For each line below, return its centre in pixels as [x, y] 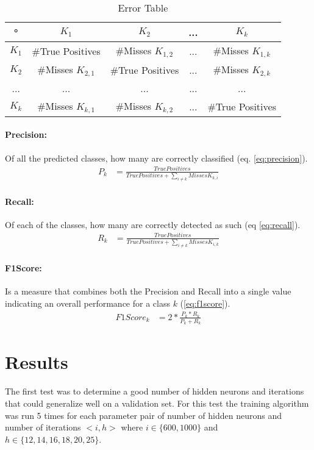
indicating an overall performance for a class [87, 303]
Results [37, 362]
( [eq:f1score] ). [205, 303]
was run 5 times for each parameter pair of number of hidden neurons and [143, 415]
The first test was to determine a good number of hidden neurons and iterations [155, 391]
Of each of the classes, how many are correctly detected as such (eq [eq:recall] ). [153, 224]
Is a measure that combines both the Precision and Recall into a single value [148, 291]
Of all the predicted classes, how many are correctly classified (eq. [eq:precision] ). [156, 158]
